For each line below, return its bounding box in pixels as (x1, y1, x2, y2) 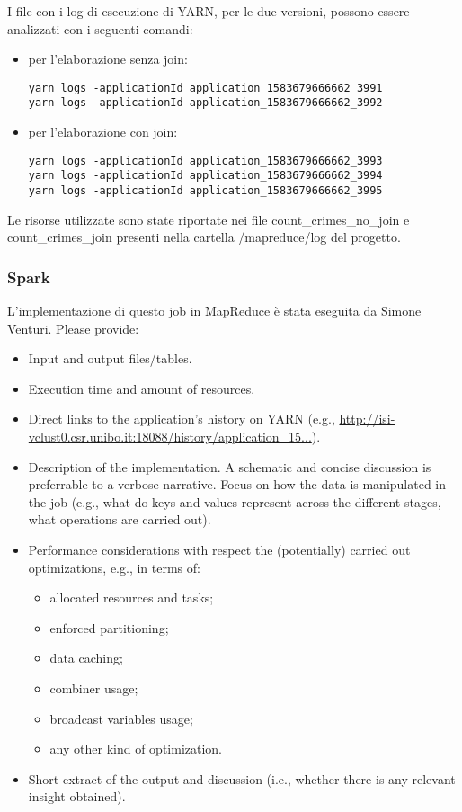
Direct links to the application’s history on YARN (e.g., (28, 409, 335, 428)
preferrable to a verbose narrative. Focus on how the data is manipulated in (28, 475, 447, 494)
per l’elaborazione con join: (28, 122, 178, 141)
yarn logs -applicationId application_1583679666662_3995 (28, 184, 383, 197)
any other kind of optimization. (49, 739, 223, 758)
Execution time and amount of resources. (28, 379, 255, 397)
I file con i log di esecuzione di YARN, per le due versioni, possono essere (7, 2, 410, 20)
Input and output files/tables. (28, 349, 192, 368)
